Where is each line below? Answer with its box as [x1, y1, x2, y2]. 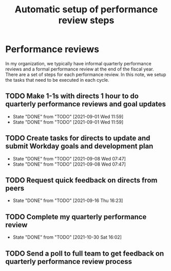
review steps [58, 14, 115, 26]
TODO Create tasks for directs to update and [5, 134, 150, 142]
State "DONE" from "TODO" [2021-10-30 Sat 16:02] [12, 234, 122, 240]
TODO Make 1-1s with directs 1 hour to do [5, 92, 139, 101]
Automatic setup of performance [14, 4, 158, 15]
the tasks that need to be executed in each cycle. [5, 77, 109, 83]
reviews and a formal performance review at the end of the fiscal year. [5, 66, 154, 72]
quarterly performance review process [5, 257, 132, 266]
